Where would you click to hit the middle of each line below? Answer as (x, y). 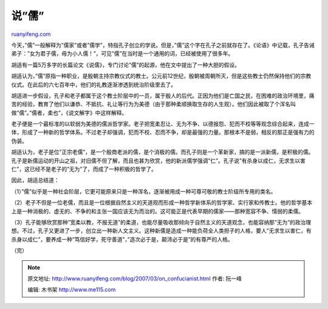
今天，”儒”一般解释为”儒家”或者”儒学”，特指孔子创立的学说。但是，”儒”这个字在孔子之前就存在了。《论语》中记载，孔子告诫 (163, 45)
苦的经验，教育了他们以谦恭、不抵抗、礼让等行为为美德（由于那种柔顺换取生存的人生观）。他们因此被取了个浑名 (151, 104)
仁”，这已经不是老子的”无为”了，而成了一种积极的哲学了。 (84, 169)
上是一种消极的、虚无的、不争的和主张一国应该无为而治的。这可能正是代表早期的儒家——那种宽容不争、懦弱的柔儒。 (157, 211)
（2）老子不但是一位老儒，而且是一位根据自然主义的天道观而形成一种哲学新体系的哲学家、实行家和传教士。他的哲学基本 (162, 203)
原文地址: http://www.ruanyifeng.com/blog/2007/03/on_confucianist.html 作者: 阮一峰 (135, 278)
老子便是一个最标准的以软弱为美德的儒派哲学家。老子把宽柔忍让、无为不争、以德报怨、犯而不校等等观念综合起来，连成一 (163, 124)
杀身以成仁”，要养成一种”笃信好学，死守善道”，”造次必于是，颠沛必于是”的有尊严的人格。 (122, 239)
